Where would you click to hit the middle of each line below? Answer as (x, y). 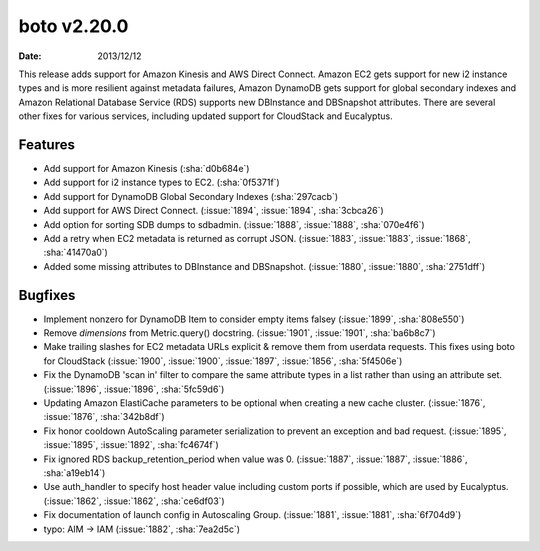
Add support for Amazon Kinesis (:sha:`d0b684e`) (146, 169)
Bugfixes (47, 295)
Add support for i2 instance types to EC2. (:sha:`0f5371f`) (161, 182)
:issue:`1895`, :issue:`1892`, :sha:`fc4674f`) (131, 445)
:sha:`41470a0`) (76, 252)
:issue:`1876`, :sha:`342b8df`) (104, 417)
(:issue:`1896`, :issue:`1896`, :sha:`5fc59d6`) (134, 389)
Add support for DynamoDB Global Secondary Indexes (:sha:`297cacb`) (191, 196)
